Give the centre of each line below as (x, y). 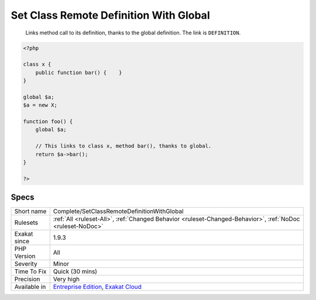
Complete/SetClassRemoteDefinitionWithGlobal (118, 211)
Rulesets (26, 223)
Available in (30, 287)
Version (25, 256)
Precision (27, 279)
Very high (66, 279)
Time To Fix (30, 271)
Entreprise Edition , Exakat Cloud (97, 287)
